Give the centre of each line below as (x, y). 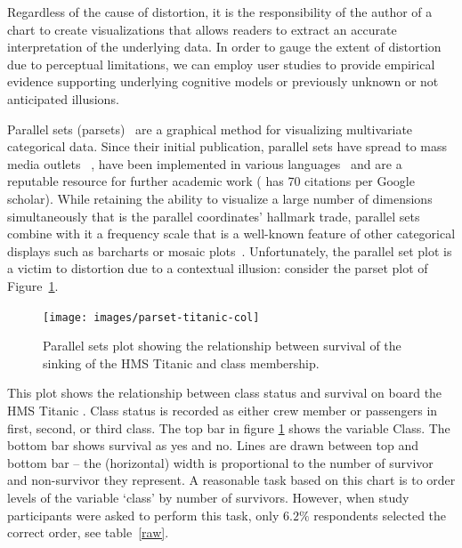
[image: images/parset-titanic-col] (151, 317)
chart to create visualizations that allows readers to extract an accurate (202, 29)
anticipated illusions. (63, 98)
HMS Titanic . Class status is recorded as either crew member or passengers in (223, 410)
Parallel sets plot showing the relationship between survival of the (222, 346)
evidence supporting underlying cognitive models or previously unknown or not (223, 81)
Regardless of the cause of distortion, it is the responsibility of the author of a (220, 12)
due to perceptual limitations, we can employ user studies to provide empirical (221, 64)
